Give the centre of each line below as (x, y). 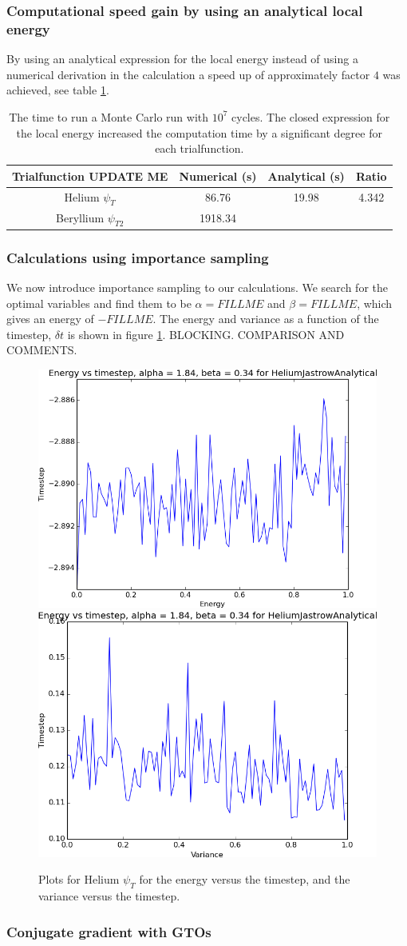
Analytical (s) (306, 176)
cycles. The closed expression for (311, 116)
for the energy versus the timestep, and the (245, 879)
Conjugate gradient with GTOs (109, 931)
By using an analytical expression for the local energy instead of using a (182, 59)
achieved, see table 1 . (58, 90)
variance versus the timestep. (109, 896)
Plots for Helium (79, 879)
